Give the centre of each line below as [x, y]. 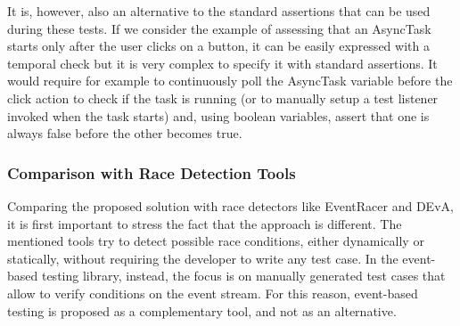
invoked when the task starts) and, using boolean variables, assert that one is [218, 115]
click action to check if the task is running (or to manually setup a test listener [223, 98]
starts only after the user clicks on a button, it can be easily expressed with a [218, 46]
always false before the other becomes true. [125, 133]
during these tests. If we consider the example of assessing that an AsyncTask [219, 28]
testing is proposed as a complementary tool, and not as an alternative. [202, 310]
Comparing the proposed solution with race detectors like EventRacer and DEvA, [230, 205]
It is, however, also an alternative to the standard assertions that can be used [219, 11]
